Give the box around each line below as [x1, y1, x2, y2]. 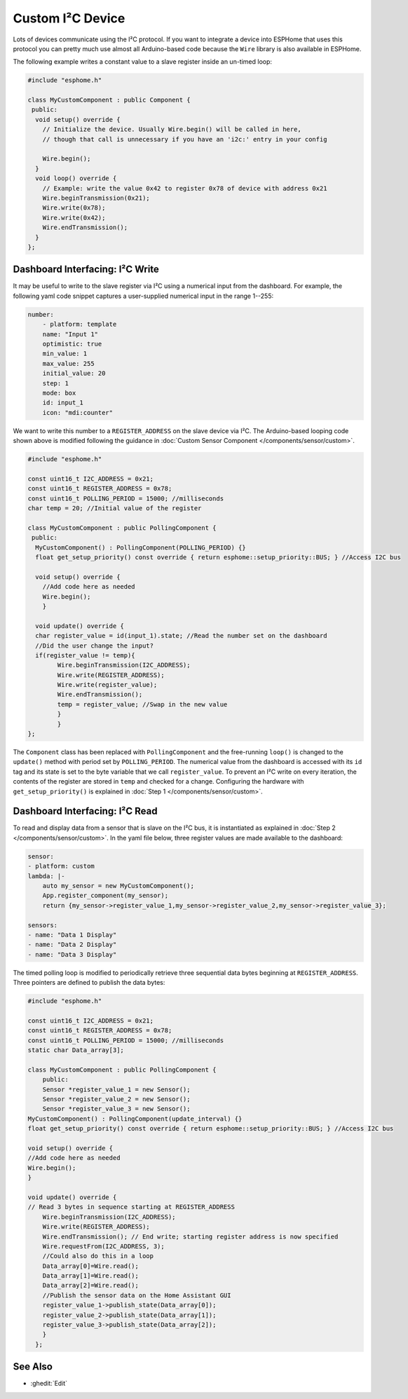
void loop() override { [35, 175, 117, 182]
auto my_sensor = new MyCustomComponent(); [42, 882, 194, 890]
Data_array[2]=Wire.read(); [42, 1281, 140, 1290]
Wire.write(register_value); [57, 681, 158, 689]
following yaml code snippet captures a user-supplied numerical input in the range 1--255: [13, 292, 273, 300]
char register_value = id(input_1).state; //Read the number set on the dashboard [35, 632, 327, 640]
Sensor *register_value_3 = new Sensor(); [42, 1105, 191, 1113]
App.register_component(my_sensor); [42, 892, 168, 900]
